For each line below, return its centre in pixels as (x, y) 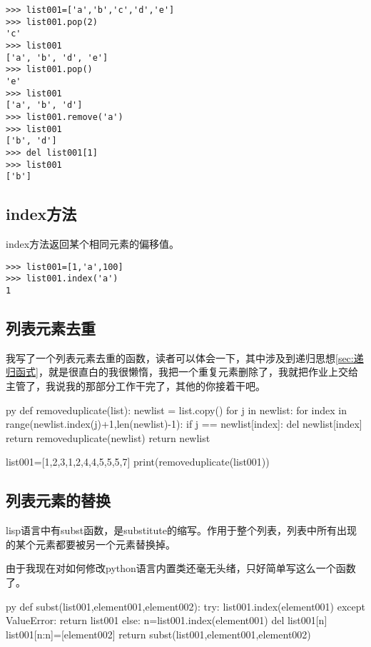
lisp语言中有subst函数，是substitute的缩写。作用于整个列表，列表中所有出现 (181, 530)
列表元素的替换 (58, 500)
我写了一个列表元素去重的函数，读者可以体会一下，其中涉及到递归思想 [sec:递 (185, 357)
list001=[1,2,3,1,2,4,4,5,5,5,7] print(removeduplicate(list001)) (138, 462)
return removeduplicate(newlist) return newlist (108, 437)
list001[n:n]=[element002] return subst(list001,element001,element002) (158, 634)
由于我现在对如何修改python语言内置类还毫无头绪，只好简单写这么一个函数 (181, 568)
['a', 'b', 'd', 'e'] (57, 57)
